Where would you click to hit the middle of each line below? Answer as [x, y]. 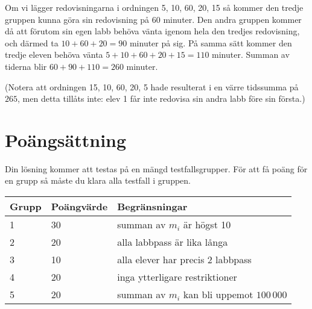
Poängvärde [79, 207]
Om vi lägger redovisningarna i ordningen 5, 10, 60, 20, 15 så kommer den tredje [154, 7]
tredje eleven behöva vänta [54, 55]
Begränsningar [152, 207]
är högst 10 [207, 225]
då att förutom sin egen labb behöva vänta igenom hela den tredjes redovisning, [152, 31]
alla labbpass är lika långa [173, 242]
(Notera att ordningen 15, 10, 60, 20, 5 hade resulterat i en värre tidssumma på [152, 86]
